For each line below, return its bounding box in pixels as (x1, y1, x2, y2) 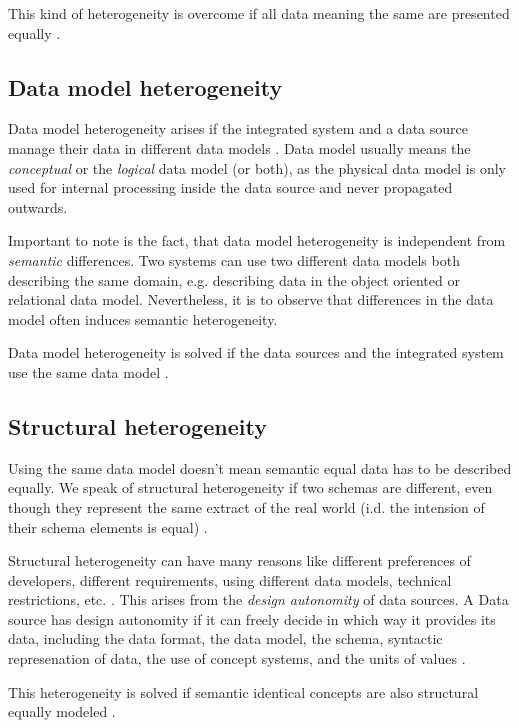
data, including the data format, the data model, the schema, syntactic (8, 628, 443, 649)
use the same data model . (8, 361, 169, 382)
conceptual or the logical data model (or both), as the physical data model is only (8, 157, 506, 178)
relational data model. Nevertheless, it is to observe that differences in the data (8, 289, 494, 310)
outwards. (8, 196, 68, 217)
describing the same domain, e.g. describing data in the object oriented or (8, 269, 460, 290)
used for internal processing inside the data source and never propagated (8, 177, 453, 198)
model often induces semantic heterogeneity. (8, 308, 278, 329)
